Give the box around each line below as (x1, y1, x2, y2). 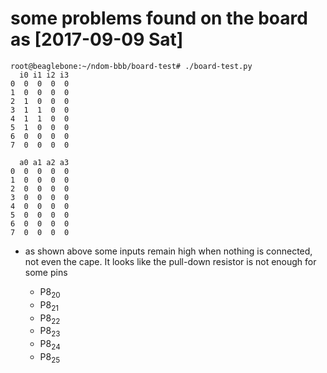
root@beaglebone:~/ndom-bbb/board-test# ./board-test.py (10, 61, 253, 71)
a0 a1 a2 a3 (19, 157, 70, 167)
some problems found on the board (10, 7, 308, 30)
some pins (24, 266, 68, 278)
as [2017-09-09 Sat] (10, 28, 184, 51)
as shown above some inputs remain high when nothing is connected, (24, 245, 313, 257)
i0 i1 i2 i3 (19, 70, 70, 80)
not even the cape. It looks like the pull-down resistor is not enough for (24, 255, 317, 267)
